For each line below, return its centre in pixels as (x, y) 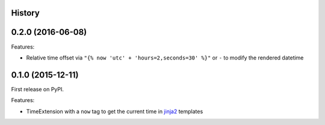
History (26, 13)
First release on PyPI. (38, 89)
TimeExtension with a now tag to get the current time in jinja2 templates (115, 111)
